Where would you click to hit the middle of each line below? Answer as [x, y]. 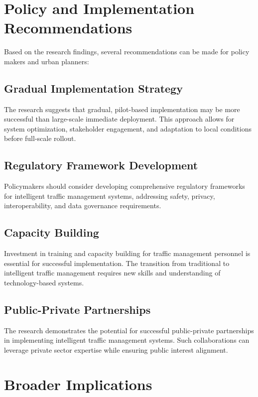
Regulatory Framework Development [101, 165]
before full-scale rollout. [40, 138]
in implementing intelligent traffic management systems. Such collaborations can [127, 340]
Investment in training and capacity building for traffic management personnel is [127, 253]
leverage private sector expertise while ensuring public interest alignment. [116, 350]
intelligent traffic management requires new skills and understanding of [112, 273]
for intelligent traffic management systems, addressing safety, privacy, [110, 196]
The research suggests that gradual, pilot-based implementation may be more [122, 109]
